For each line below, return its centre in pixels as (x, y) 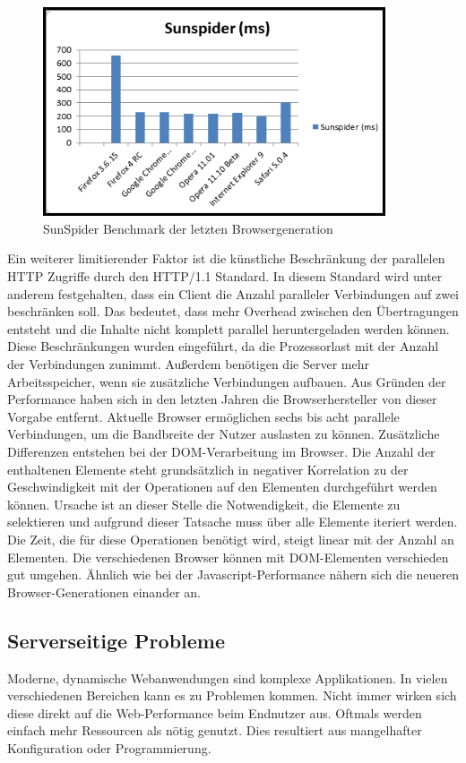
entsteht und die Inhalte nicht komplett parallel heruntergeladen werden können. (229, 328)
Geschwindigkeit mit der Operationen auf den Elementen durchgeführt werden (222, 487)
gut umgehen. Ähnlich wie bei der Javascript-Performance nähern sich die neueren (233, 574)
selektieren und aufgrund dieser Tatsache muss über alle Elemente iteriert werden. (233, 522)
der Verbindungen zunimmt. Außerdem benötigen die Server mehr (188, 363)
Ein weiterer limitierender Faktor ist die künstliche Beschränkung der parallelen (226, 258)
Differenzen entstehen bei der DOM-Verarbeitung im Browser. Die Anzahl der (221, 451)
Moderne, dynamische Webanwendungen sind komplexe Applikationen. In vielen (228, 677)
